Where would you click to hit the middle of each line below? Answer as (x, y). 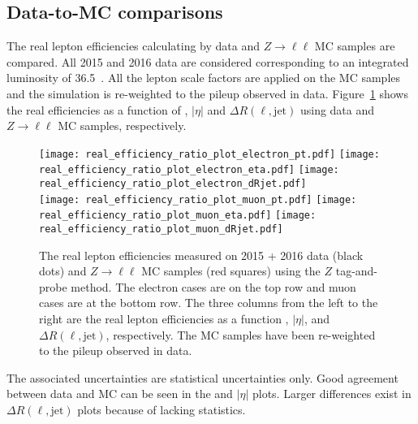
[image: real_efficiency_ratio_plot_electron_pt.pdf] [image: (209, 154)
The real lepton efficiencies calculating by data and (133, 46)
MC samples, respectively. (122, 125)
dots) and (63, 271)
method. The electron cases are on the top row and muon (213, 286)
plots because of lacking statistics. (162, 410)
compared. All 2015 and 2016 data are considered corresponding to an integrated (208, 61)
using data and (337, 109)
